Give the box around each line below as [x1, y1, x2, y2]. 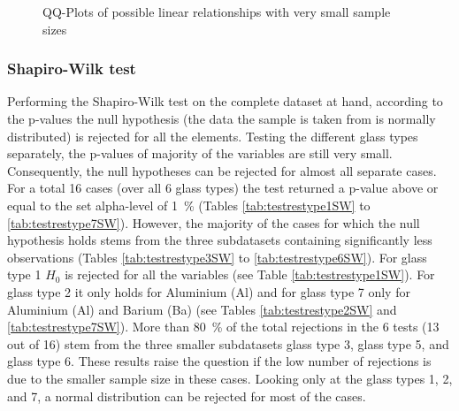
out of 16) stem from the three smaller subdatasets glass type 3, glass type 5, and [7, 334, 449, 353]
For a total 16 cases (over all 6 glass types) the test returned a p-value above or [7, 179, 439, 197]
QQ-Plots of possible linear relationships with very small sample [42, 3, 391, 20]
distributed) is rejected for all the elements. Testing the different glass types [7, 126, 418, 145]
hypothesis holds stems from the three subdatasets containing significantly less [7, 231, 432, 249]
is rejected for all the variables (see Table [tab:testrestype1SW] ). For [65, 265, 435, 284]
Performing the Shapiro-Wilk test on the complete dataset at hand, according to [7, 92, 443, 110]
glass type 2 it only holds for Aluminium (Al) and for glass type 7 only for [7, 282, 410, 301]
